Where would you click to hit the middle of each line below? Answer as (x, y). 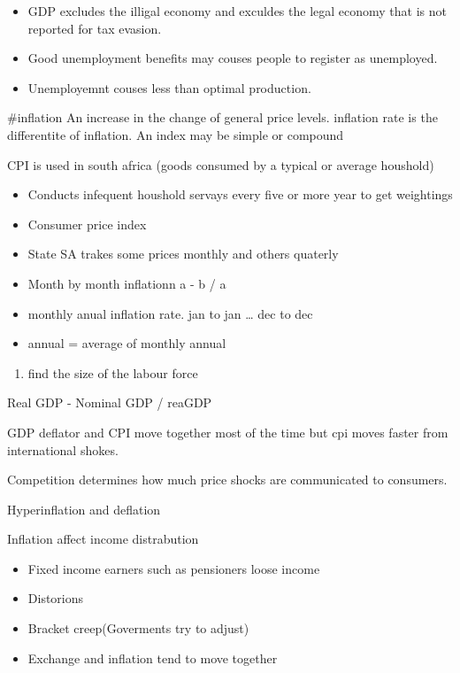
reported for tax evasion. (95, 28)
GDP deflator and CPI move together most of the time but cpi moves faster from (228, 432)
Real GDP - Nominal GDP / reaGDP (110, 402)
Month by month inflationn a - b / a (127, 283)
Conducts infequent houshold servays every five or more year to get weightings (240, 194)
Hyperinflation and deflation (84, 509)
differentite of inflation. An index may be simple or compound (176, 134)
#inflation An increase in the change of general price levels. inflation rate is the (222, 117)
